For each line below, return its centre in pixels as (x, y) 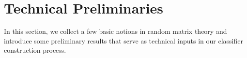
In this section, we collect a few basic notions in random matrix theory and (116, 31)
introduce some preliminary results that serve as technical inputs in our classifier (123, 40)
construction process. (35, 50)
